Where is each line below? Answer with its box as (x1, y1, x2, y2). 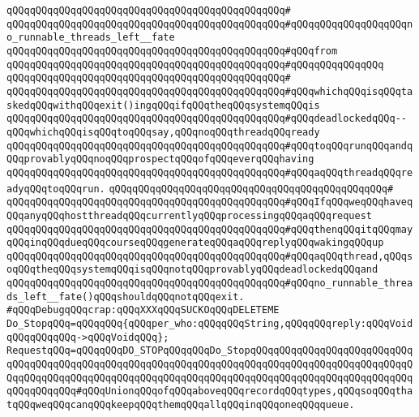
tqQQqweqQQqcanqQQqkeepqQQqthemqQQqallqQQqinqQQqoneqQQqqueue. (6, 399, 355, 411)
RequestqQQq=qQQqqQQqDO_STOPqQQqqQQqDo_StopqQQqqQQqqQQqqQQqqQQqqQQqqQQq (6, 345, 413, 357)
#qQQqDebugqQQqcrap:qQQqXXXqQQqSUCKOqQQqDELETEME (6, 304, 280, 316)
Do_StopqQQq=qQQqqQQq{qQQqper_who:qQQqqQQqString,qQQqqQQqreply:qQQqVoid (6, 318, 413, 330)
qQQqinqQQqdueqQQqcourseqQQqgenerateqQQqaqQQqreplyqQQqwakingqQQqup (6, 237, 384, 249)
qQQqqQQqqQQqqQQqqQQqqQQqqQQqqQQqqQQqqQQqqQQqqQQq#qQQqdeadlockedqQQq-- (6, 113, 407, 125)
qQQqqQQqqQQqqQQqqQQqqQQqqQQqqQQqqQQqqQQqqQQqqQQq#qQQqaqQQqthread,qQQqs (6, 250, 413, 262)
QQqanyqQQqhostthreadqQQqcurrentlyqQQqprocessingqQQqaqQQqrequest (6, 209, 373, 221)
